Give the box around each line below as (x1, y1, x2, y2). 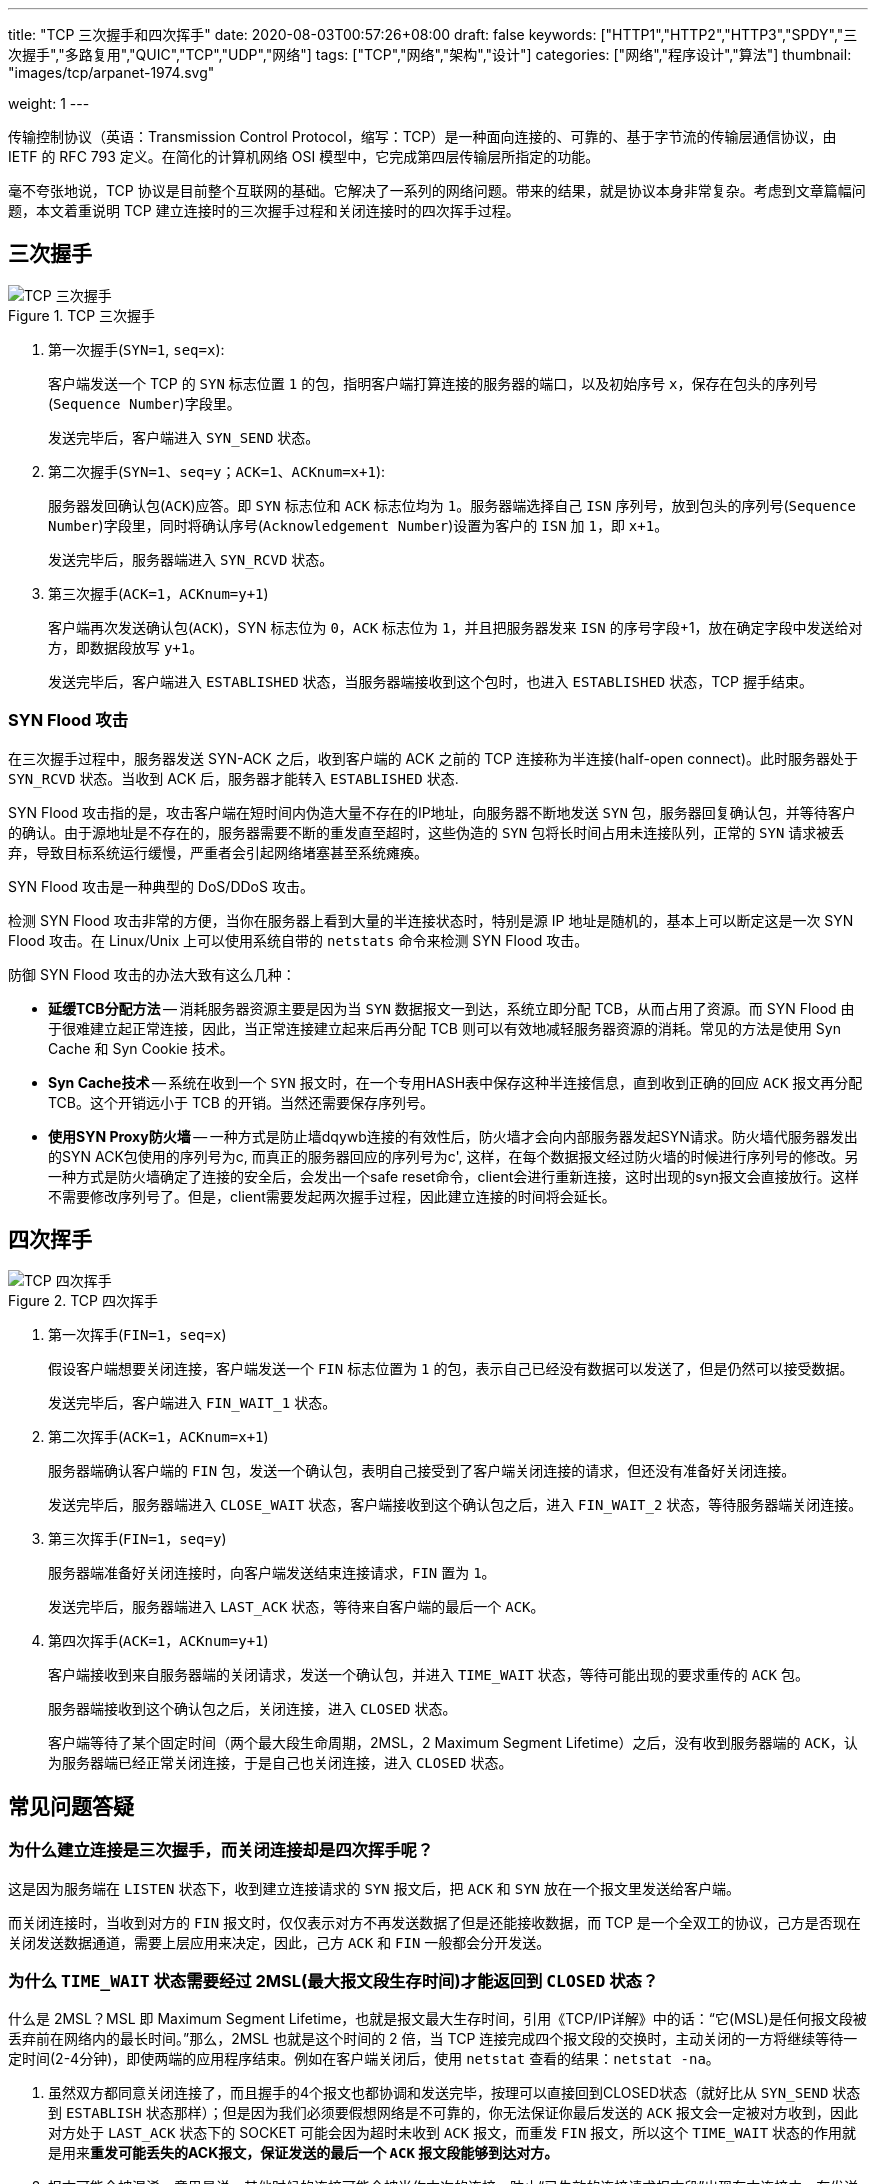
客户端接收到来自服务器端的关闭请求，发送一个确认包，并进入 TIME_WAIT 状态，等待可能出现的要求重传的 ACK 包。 (48, 1666, 809, 1684)
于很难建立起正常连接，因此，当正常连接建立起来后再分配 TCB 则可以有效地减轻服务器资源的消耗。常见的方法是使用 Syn (48, 1019, 841, 1037)
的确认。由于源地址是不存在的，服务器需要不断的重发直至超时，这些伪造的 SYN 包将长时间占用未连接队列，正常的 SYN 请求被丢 (8, 823, 845, 841)
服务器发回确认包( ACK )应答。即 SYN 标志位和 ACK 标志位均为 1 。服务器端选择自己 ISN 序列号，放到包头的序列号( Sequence (48, 496, 856, 514)
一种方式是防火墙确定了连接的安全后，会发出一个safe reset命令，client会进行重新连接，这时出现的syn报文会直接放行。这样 (48, 1167, 859, 1185)
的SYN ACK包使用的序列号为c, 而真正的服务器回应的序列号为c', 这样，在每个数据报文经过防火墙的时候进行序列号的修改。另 (48, 1147, 859, 1165)
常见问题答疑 (8, 1793, 134, 1819)
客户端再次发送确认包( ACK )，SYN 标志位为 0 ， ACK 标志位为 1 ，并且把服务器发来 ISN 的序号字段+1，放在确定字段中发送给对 (48, 618, 863, 636)
